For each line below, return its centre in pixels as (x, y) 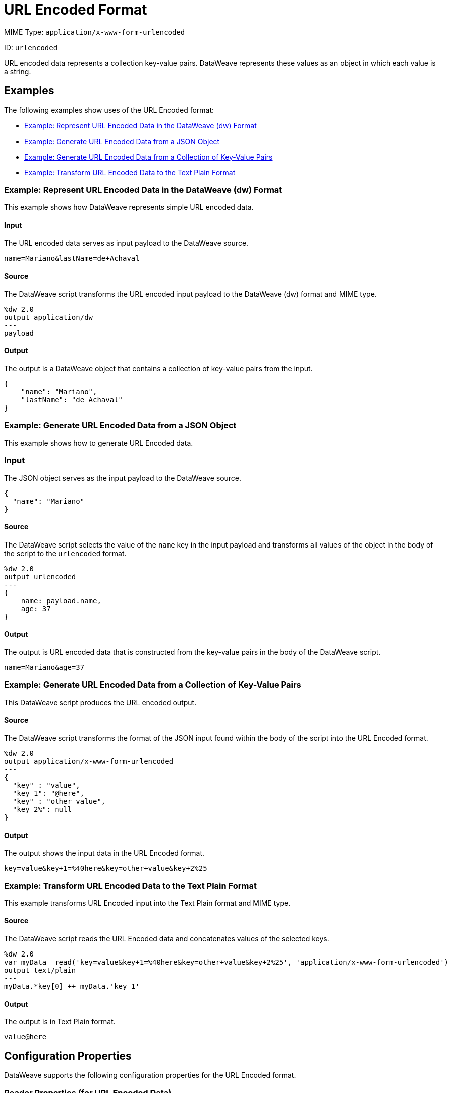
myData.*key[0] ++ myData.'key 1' (72, 986)
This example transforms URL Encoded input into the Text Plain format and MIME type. (147, 903)
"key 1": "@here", (48, 793)
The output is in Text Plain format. (60, 1022)
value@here (25, 1037)
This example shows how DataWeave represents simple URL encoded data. (129, 207)
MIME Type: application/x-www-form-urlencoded (95, 32)
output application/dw (49, 317)
